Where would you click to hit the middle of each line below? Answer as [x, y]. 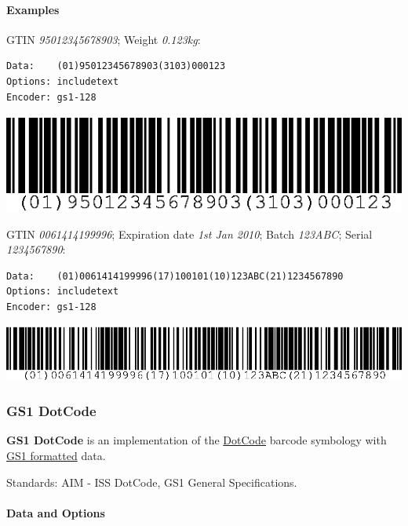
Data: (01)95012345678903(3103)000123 [116, 66]
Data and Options [56, 512]
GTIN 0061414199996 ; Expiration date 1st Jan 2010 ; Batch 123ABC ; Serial [189, 234]
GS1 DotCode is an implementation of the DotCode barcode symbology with [197, 440]
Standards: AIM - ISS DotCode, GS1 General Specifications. [152, 482]
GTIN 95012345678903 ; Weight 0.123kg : [104, 39]
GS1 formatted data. [56, 455]
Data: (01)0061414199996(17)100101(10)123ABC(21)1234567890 [175, 276]
